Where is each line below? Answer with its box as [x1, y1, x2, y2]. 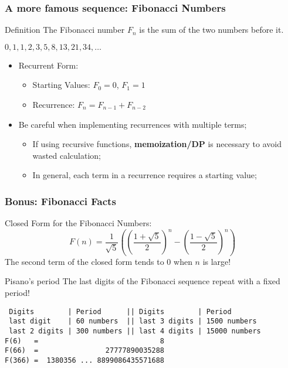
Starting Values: [32, 79, 90, 91]
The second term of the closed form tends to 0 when [5, 255, 192, 267]
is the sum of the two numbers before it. [139, 23, 284, 36]
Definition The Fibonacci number [5, 23, 125, 36]
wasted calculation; [32, 149, 101, 161]
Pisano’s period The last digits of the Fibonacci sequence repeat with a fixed [5, 275, 280, 287]
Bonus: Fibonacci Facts [5, 193, 116, 208]
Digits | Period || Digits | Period [9, 307, 232, 316]
